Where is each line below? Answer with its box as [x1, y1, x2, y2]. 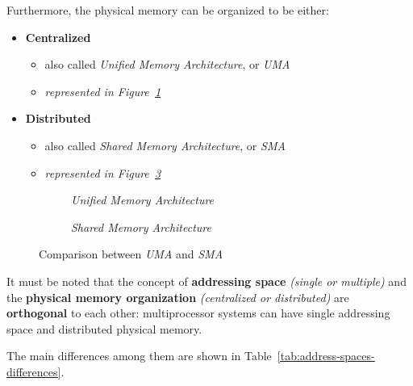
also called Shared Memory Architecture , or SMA [44, 136, 286, 153]
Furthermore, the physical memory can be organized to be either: [6, 2, 329, 18]
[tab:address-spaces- [277, 347, 375, 364]
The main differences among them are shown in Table [6, 347, 272, 364]
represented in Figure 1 [44, 82, 161, 99]
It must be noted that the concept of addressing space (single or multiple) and [6, 272, 407, 289]
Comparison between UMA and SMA [39, 245, 223, 262]
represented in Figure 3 [44, 164, 161, 181]
